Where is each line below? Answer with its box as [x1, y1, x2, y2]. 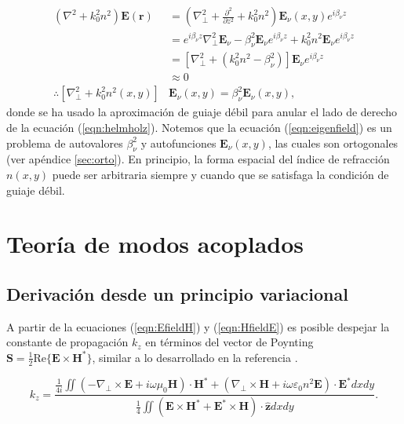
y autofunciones [140, 134, 217, 151]
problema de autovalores [6, 134, 123, 151]
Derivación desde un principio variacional [6, 281, 348, 305]
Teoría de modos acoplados [6, 228, 304, 260]
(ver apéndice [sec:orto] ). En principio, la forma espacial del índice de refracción [6, 151, 390, 167]
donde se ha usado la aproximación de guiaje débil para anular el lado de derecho [6, 104, 398, 120]
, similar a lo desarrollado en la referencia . [92, 349, 298, 365]
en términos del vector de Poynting [145, 334, 314, 350]
